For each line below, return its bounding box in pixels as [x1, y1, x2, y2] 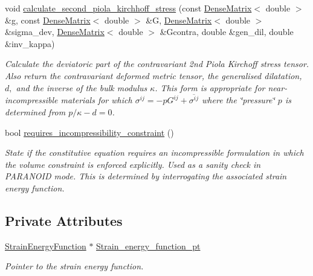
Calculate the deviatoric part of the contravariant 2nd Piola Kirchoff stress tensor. [5, 57, 309, 70]
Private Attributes [5, 211, 123, 229]
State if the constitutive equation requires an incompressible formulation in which [5, 146, 304, 159]
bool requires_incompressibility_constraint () [5, 126, 174, 138]
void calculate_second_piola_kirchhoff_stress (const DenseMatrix [5, 2, 252, 14]
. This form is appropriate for [155, 81, 265, 94]
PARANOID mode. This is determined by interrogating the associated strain [5, 170, 287, 182]
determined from [5, 106, 66, 118]
